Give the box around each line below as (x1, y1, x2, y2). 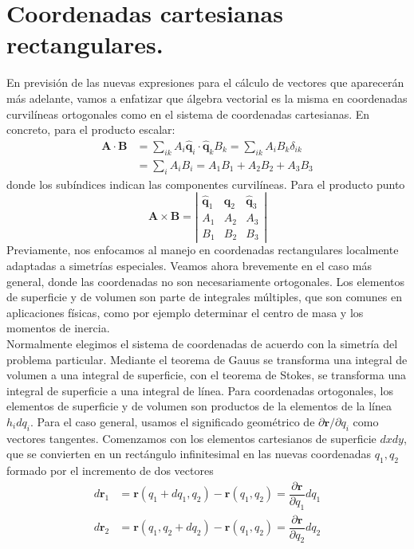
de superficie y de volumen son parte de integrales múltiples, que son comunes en (6, 288, 402, 305)
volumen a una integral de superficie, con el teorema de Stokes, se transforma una (6, 367, 406, 383)
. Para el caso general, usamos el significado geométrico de (30, 413, 315, 429)
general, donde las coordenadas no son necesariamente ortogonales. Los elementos (6, 273, 404, 289)
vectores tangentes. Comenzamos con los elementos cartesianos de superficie (6, 429, 377, 446)
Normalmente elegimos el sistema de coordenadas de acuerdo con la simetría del (6, 335, 398, 351)
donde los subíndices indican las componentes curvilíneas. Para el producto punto (6, 175, 405, 192)
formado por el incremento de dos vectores (6, 462, 214, 479)
